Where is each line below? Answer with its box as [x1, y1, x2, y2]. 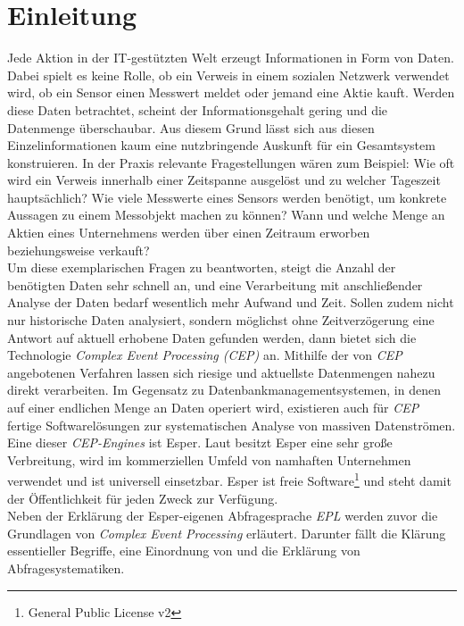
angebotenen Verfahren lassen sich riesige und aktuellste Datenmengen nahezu [7, 363, 435, 381]
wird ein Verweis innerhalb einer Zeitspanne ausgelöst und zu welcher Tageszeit [7, 171, 441, 189]
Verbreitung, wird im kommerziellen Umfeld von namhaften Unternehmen [7, 450, 411, 469]
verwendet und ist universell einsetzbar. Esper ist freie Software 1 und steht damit [7, 469, 452, 490]
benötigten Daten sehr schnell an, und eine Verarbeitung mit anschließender [7, 275, 423, 294]
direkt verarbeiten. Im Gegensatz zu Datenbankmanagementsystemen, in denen [7, 380, 441, 399]
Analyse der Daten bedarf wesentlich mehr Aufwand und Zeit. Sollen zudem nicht [7, 293, 454, 312]
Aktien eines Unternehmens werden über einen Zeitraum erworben [7, 223, 370, 242]
